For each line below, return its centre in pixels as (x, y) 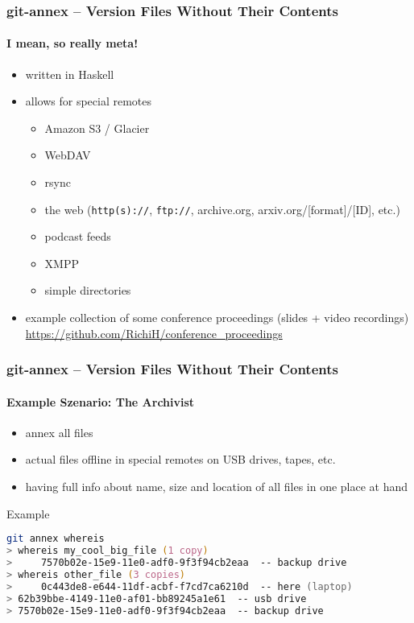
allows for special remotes (89, 101)
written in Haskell (70, 74)
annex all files (59, 432)
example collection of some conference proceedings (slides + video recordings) (217, 318)
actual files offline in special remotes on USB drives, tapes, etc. (180, 459)
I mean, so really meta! (72, 43)
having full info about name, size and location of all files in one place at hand (217, 487)
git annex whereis (56, 539)
